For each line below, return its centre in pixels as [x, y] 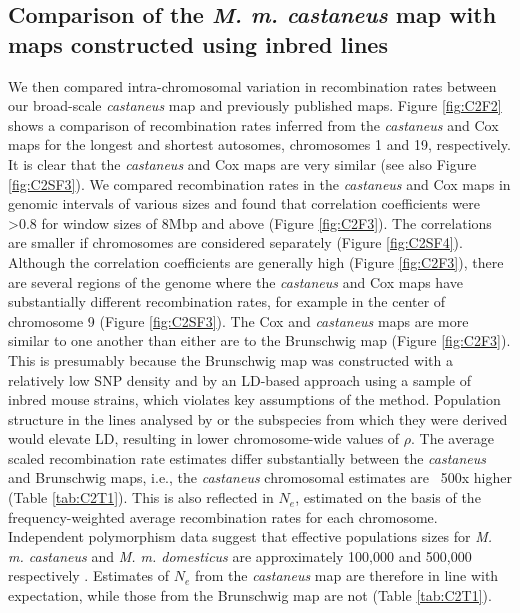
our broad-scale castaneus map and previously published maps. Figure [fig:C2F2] [255, 105]
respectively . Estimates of [89, 575]
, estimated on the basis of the [388, 497]
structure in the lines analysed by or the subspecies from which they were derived [258, 418]
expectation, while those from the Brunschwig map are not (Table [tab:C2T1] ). [250, 595]
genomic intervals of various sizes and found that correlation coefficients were [244, 203]
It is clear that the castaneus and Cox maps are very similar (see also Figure [242, 163]
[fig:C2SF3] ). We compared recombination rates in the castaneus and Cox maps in [259, 183]
